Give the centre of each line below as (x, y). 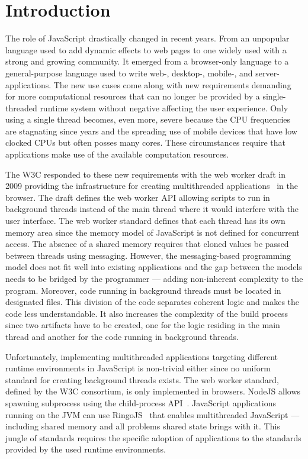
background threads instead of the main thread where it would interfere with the (152, 209)
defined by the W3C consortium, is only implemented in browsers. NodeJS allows (153, 391)
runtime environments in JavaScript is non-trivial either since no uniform (138, 368)
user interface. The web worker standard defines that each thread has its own (145, 221)
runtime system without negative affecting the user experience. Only (164, 107)
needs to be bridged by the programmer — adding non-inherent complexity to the (154, 278)
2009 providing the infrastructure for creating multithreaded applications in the (152, 186)
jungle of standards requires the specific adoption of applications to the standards (153, 437)
